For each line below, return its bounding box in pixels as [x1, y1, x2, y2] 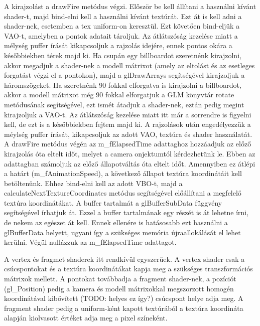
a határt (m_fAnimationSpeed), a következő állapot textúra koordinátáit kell [4, 168, 242, 179]
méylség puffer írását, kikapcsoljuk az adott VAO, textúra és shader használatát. [4, 128, 252, 139]
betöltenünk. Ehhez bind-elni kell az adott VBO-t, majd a [4, 178, 183, 188]
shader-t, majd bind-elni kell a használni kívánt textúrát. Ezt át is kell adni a [4, 11, 242, 21]
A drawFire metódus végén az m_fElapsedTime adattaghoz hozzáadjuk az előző [4, 138, 251, 149]
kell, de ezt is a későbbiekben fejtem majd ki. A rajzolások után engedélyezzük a [4, 119, 251, 129]
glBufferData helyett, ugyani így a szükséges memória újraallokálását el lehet [4, 227, 241, 237]
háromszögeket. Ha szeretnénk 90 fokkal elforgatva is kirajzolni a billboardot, [4, 79, 241, 90]
